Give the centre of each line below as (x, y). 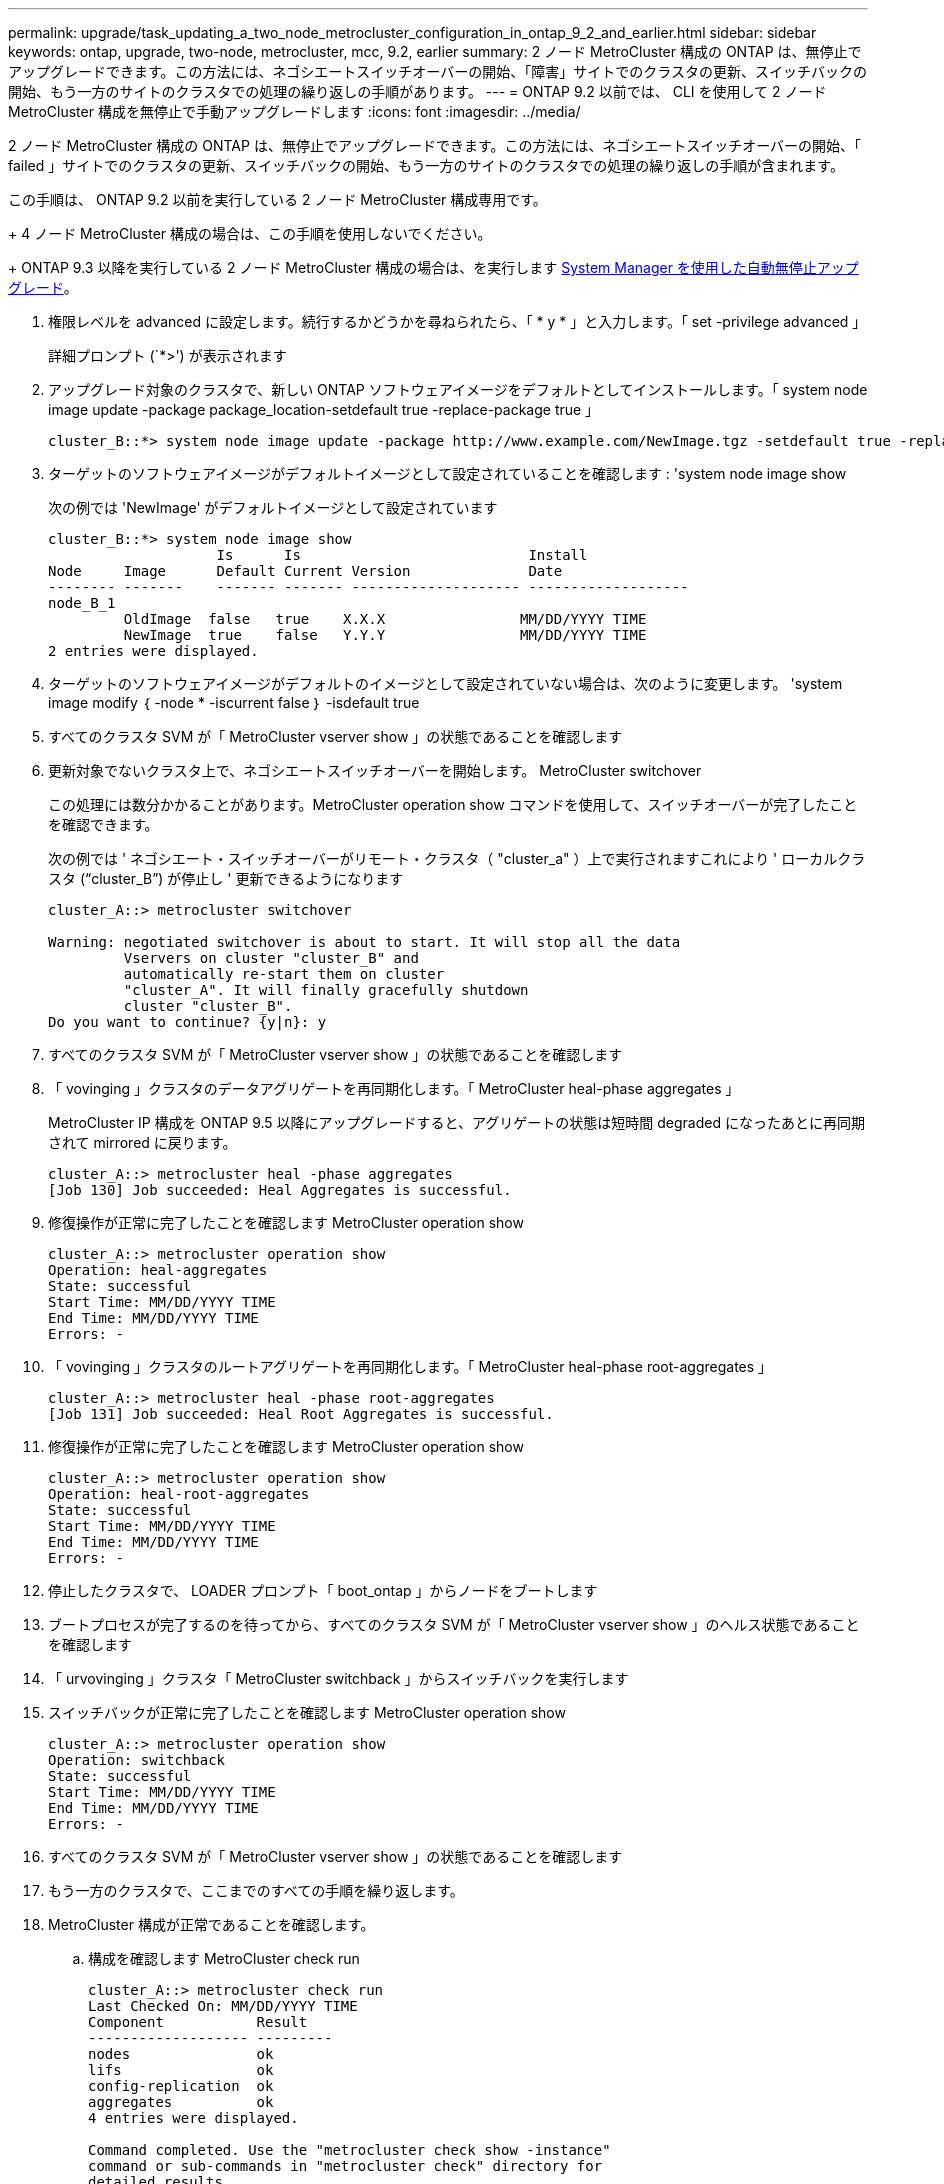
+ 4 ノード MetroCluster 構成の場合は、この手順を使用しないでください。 (250, 233)
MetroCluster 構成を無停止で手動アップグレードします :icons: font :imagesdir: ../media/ (294, 111)
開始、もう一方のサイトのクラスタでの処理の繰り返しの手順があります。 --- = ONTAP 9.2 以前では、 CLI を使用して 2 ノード (417, 91)
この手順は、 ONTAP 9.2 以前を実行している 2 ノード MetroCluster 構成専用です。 (277, 199)
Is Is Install (402, 555)
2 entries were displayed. (153, 651)
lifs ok (181, 2070)
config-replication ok (181, 2086)
